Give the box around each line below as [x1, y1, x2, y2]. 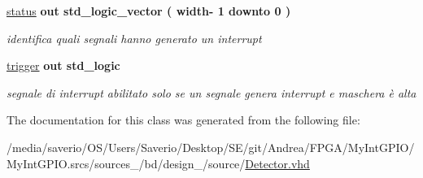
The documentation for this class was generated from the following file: [7, 111, 360, 128]
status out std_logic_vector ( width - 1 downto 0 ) [7, 2, 291, 19]
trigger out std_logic [7, 57, 120, 74]
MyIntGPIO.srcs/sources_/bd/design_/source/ [7, 154, 246, 171]
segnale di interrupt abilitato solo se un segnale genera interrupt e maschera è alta [7, 84, 416, 101]
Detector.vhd [245, 154, 310, 171]
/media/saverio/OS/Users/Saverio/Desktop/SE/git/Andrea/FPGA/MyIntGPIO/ [7, 138, 415, 155]
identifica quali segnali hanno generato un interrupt [7, 29, 262, 46]
